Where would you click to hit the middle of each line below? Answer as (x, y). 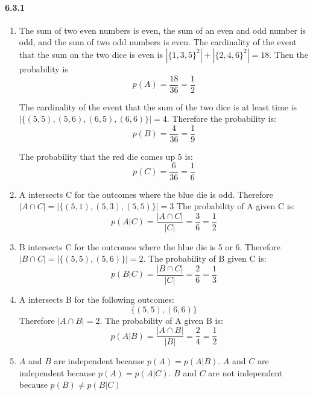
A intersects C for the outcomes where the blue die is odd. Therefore (146, 194)
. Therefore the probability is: (221, 118)
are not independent (245, 372)
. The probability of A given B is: (161, 320)
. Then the (289, 54)
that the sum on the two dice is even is (91, 54)
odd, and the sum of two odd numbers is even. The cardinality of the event (158, 42)
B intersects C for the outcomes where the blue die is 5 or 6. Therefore (150, 246)
